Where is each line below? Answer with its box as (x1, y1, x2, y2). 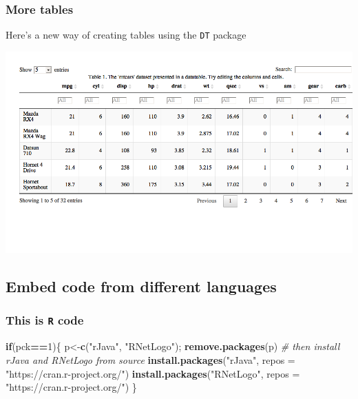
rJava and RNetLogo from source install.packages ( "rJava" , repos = (6, 352, 295, 367)
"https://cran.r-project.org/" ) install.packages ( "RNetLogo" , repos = (6, 366, 300, 380)
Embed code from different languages (6, 276, 277, 297)
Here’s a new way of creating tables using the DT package (6, 28, 246, 42)
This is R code (6, 311, 84, 329)
